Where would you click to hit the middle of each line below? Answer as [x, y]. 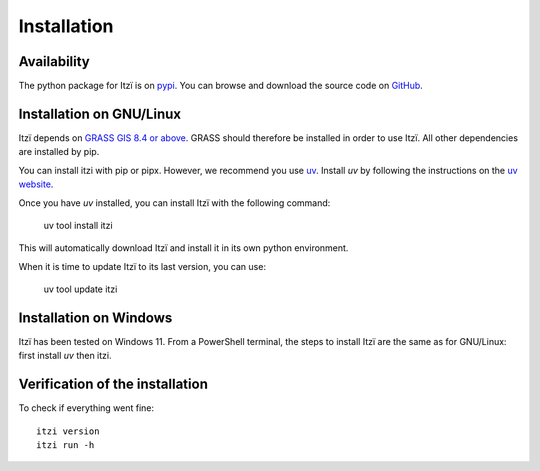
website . [36, 184]
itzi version [68, 431]
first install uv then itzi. [65, 356]
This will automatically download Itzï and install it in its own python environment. [183, 248]
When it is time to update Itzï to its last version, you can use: [142, 266]
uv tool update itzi [80, 289]
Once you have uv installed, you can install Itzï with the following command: [174, 202]
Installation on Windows [95, 317]
